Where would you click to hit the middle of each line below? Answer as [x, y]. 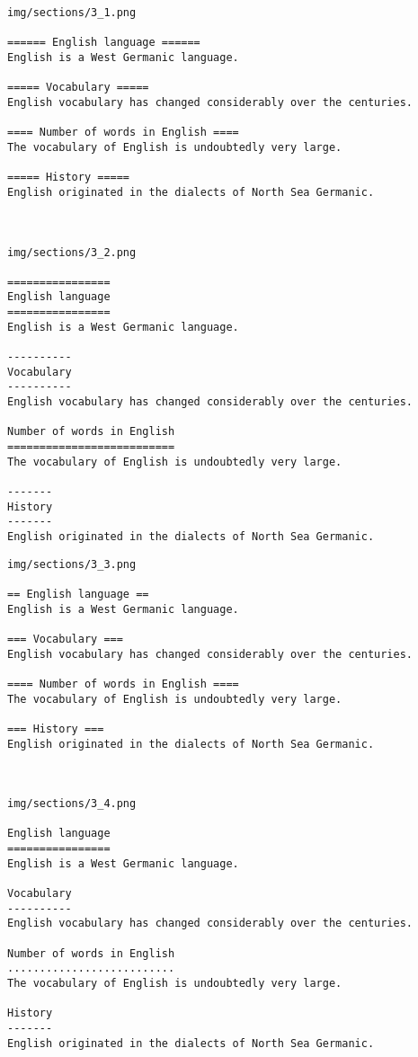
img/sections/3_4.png [72, 804]
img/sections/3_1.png [72, 13]
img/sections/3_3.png [72, 564]
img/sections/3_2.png [72, 252]
